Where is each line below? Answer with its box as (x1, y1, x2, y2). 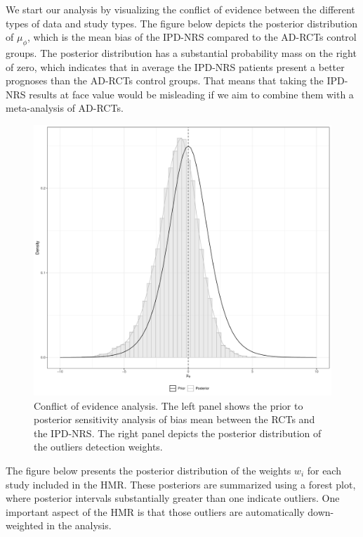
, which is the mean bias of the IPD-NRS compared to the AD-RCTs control (27, 30, 357, 44)
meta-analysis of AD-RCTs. (6, 101, 124, 115)
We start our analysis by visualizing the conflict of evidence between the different (6, 2, 355, 16)
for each (307, 463, 341, 477)
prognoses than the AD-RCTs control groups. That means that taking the (6, 73, 324, 88)
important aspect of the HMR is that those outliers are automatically (6, 504, 305, 519)
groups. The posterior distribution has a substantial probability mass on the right (6, 45, 357, 60)
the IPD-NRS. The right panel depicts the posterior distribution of (34, 425, 322, 440)
